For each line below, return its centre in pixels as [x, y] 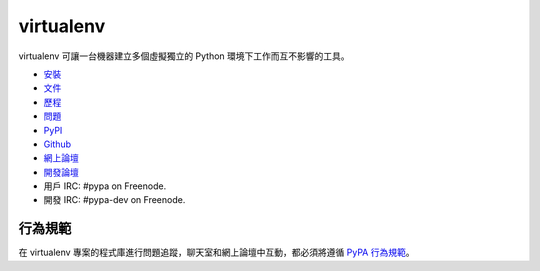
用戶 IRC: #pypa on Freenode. [105, 186]
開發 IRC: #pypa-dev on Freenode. [114, 200]
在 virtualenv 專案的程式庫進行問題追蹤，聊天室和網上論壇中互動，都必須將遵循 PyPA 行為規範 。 [216, 252]
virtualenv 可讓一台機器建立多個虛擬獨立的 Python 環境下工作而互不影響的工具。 [184, 56]
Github [57, 144]
